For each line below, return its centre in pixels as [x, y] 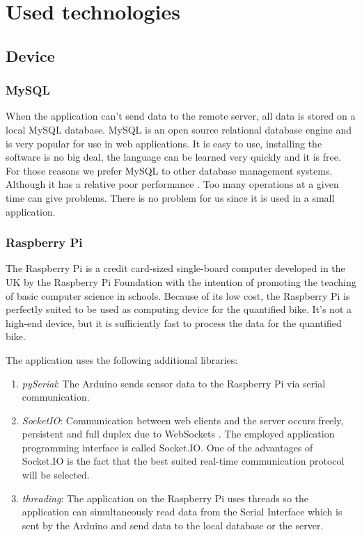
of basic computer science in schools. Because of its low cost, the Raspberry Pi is [178, 295]
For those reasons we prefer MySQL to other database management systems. [169, 170]
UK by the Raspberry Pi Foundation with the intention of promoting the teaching [181, 281]
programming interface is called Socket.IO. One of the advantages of [167, 447]
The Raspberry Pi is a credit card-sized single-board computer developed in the [175, 268]
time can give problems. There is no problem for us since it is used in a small [170, 197]
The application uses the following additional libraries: [122, 359]
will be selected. [56, 475]
